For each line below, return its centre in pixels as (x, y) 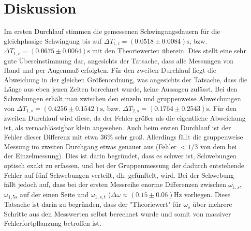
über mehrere (212, 204)
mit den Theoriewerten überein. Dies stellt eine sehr (169, 51)
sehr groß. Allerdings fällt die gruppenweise (179, 137)
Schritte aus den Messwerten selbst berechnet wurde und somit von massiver (118, 213)
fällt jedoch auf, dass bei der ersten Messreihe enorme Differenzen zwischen (115, 184)
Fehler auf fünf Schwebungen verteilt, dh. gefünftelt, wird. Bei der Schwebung (119, 175)
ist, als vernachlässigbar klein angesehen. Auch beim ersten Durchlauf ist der (118, 127)
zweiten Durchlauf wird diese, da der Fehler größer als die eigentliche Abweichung (125, 118)
